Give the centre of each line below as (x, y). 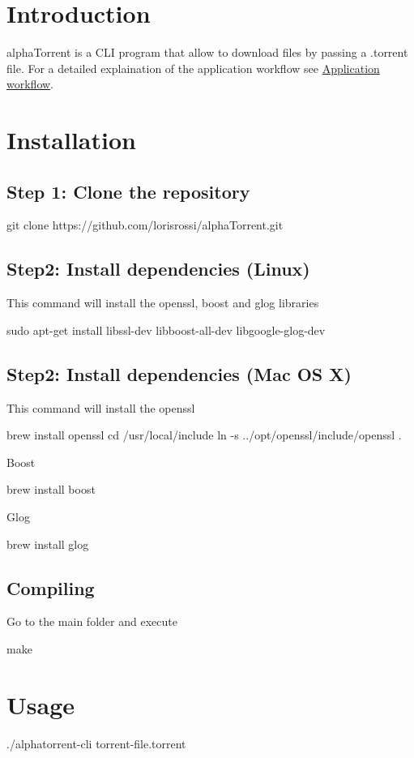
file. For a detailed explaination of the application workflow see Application (193, 68)
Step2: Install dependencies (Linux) (158, 269)
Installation (71, 140)
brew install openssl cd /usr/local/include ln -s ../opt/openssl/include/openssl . (204, 435)
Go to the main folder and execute (92, 621)
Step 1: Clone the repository (128, 191)
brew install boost (51, 489)
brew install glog (48, 544)
